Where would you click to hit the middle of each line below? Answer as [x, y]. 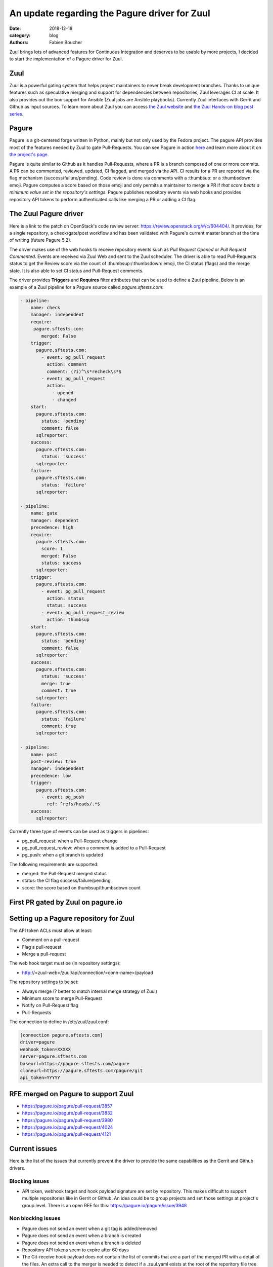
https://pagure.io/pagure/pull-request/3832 [67, 1113]
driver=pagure [37, 1042]
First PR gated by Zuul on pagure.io [66, 902]
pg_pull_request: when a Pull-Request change [70, 841]
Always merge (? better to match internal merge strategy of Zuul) [90, 991]
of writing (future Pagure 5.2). [40, 240]
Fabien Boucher [66, 43]
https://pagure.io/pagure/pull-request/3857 [67, 1106]
